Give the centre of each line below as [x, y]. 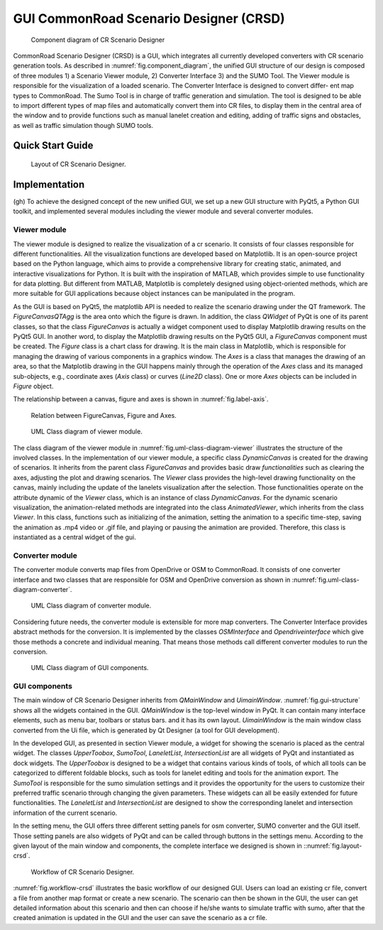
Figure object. [33, 386]
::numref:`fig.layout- [333, 845]
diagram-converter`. [43, 589]
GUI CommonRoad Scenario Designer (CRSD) [149, 18]
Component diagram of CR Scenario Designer [98, 40]
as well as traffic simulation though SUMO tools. [83, 125]
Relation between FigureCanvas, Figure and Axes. [104, 415]
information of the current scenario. [65, 813]
